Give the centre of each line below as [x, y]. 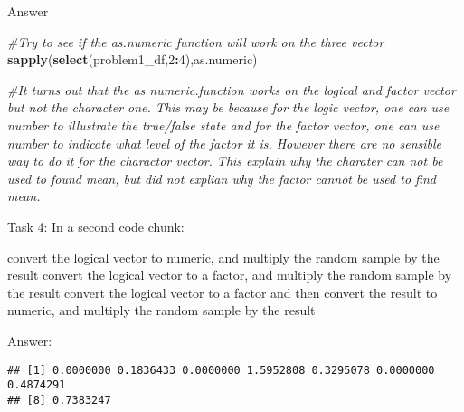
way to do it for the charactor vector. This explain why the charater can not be [225, 161]
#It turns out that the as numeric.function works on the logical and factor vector [232, 89]
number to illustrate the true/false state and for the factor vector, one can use [223, 125]
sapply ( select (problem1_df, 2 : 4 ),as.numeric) [133, 59]
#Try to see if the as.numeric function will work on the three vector [196, 41]
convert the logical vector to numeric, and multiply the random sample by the [223, 257]
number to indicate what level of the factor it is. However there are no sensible [225, 143]
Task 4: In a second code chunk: [96, 226]
